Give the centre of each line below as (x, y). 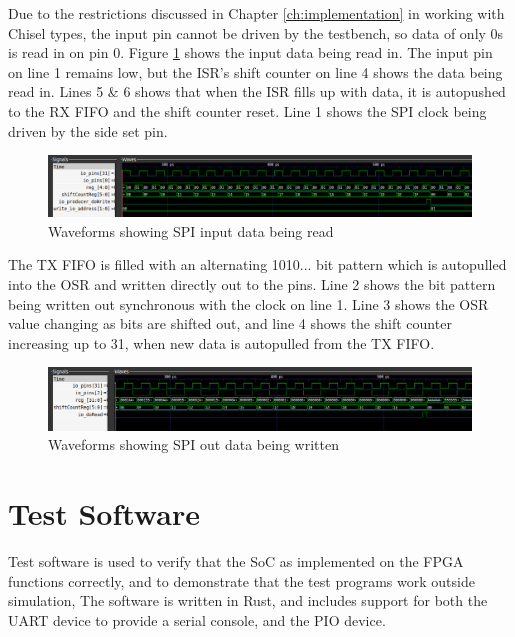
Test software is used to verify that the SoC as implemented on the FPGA (236, 561)
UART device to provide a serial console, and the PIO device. (197, 619)
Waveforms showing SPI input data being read (191, 230)
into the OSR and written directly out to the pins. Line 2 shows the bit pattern (252, 284)
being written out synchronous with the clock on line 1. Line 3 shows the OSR (248, 303)
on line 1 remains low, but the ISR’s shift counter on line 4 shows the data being (255, 71)
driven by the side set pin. (88, 130)
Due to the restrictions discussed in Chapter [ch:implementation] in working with (256, 13)
